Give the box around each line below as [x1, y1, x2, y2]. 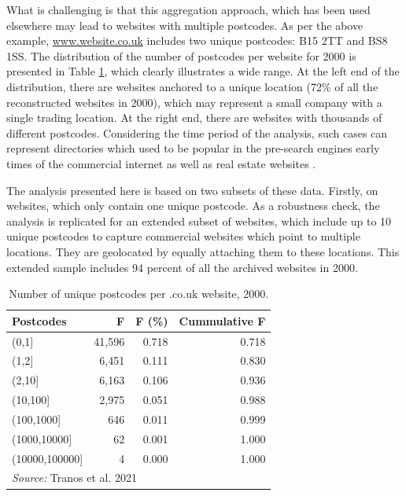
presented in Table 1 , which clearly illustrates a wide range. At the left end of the [6, 63, 400, 79]
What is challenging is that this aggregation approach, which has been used [6, 2, 371, 17]
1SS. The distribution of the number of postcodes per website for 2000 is [6, 47, 356, 64]
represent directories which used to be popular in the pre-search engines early [6, 140, 380, 156]
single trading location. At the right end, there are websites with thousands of [6, 109, 382, 126]
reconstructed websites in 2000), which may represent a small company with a [6, 94, 382, 110]
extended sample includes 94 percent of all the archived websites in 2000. [6, 259, 358, 275]
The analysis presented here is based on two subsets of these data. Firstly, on [6, 182, 378, 198]
